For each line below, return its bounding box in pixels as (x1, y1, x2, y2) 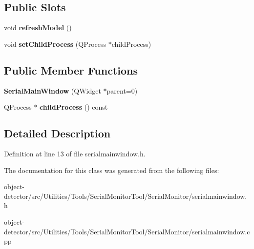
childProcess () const (40, 102, 108, 112)
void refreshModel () (4, 22, 72, 33)
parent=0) (106, 85, 138, 96)
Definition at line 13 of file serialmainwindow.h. (4, 148, 146, 158)
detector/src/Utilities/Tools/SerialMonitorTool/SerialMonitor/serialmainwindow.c (4, 226, 250, 236)
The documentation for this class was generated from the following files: (4, 165, 219, 175)
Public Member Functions (4, 62, 138, 77)
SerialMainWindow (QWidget (4, 85, 101, 96)
